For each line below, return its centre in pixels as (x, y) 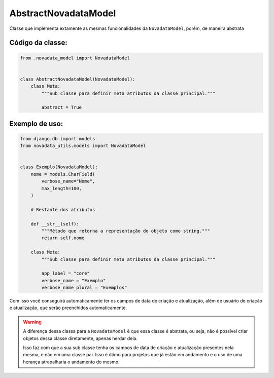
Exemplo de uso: (36, 123)
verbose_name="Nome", (68, 181)
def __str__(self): (55, 224)
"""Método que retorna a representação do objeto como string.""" (126, 231)
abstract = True (62, 107)
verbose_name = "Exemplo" (74, 280)
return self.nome (63, 238)
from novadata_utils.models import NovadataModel (83, 146)
